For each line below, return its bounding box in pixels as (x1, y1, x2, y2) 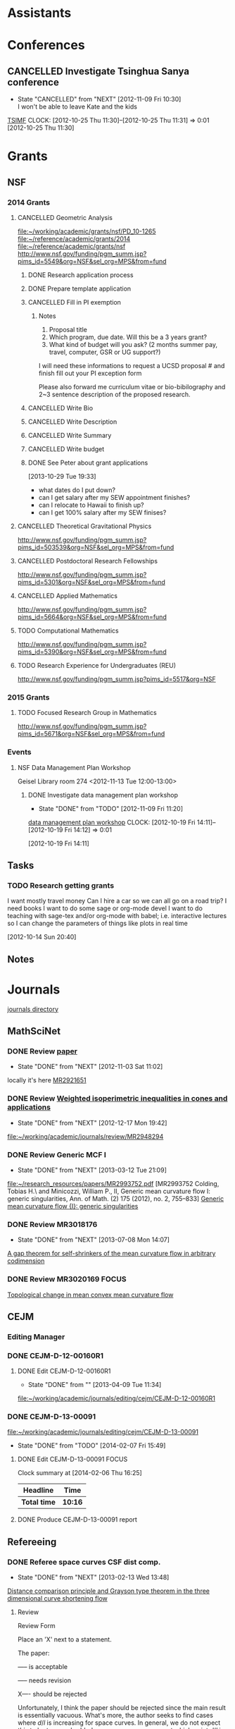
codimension (7, 1257, 45, 1265)
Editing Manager (7, 1331, 65, 1341)
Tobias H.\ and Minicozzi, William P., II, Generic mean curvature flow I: (7, 1187, 211, 1195)
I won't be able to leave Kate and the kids (17, 102, 137, 111)
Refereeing (7, 1536, 57, 1548)
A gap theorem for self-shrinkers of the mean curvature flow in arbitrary (7, 1250, 216, 1258)
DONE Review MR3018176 (7, 1219, 98, 1229)
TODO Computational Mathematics (17, 626, 119, 635)
